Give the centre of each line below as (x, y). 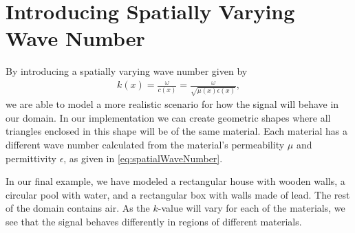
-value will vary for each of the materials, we (251, 208)
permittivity (31, 158)
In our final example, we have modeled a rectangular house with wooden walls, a (175, 181)
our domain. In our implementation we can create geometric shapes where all (168, 117)
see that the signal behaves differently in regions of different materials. (154, 221)
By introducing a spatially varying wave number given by (127, 71)
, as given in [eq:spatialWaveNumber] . (143, 158)
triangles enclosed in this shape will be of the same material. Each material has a (176, 131)
